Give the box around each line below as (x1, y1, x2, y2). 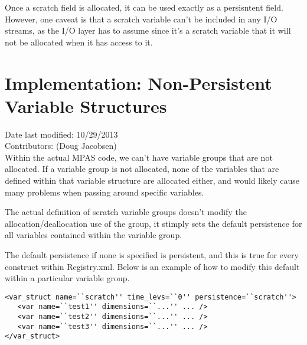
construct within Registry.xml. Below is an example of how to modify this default (5, 260, 300, 272)
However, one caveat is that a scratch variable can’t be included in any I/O (5, 12, 277, 25)
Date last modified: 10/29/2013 (5, 128, 118, 140)
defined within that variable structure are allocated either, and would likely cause (5, 174, 299, 187)
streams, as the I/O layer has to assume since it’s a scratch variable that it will (5, 24, 291, 37)
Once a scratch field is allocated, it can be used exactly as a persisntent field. (5, 1, 283, 13)
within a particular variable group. (5, 272, 130, 284)
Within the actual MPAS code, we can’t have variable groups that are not (5, 151, 273, 163)
